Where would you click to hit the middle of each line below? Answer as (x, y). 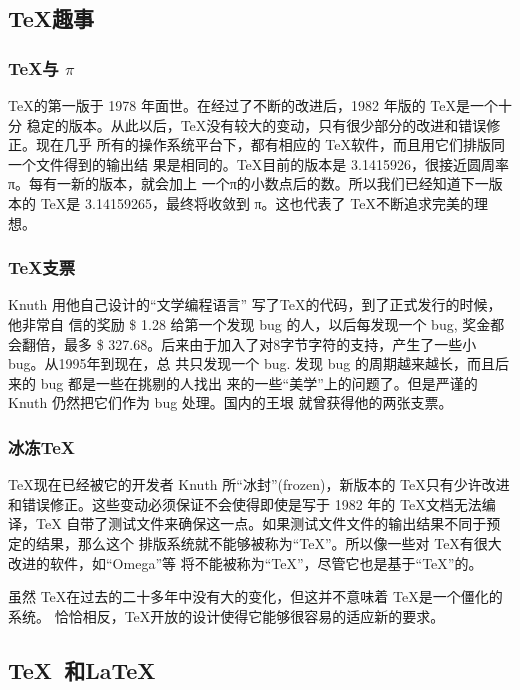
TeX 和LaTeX (82, 669)
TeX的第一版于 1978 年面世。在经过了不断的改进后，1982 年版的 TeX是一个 (253, 105)
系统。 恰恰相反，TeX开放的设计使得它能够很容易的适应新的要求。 (226, 615)
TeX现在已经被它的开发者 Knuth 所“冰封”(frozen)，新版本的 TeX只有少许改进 (259, 484)
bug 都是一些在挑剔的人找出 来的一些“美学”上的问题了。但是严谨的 (259, 382)
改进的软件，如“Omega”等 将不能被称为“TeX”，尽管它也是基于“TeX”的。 (245, 562)
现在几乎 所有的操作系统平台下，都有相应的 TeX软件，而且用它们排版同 (270, 144)
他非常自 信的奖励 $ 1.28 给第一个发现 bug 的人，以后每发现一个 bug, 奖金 (249, 323)
